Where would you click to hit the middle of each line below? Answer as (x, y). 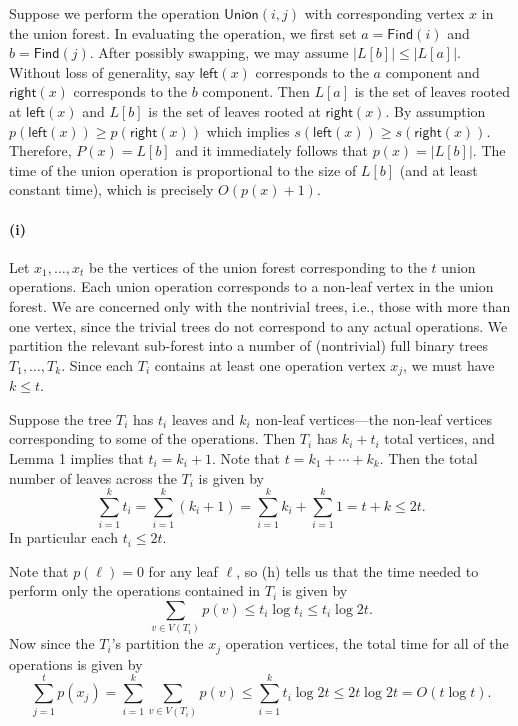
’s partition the (157, 643)
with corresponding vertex (384, 13)
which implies (248, 130)
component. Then (256, 91)
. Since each (97, 364)
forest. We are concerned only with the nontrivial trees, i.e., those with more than (260, 305)
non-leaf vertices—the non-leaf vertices (374, 418)
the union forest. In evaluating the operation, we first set (183, 32)
